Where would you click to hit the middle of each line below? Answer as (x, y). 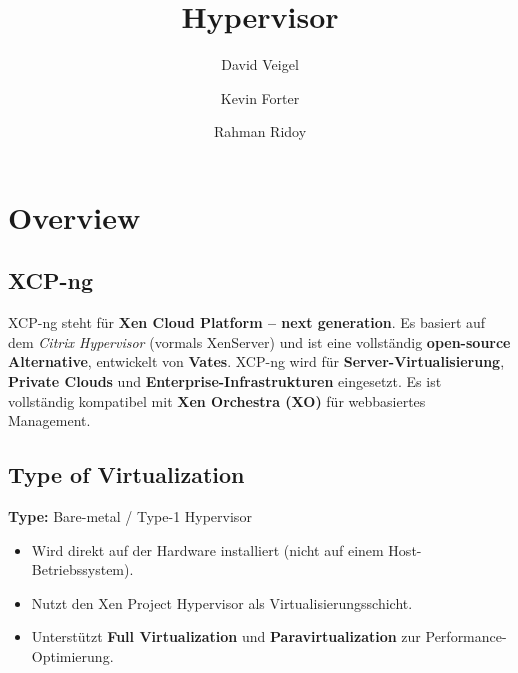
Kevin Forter (260, 97)
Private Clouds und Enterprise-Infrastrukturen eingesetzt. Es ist (225, 381)
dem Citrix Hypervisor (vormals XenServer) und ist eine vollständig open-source (259, 341)
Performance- (466, 636)
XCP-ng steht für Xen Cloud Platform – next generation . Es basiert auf (247, 322)
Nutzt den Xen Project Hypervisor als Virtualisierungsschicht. (222, 602)
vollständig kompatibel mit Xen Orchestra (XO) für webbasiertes (217, 400)
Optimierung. (72, 656)
